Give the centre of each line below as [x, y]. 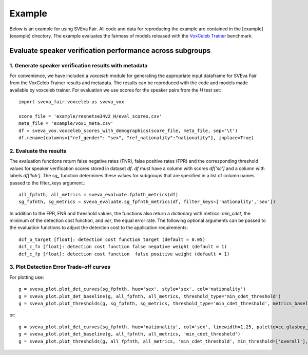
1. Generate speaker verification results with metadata [79, 65]
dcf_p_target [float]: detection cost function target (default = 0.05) [112, 239]
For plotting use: [27, 277]
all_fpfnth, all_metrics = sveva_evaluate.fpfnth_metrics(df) [99, 194]
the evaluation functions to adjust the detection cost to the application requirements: [99, 228]
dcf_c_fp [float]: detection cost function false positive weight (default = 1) [124, 254]
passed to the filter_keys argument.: [47, 183]
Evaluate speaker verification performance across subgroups [110, 51]
